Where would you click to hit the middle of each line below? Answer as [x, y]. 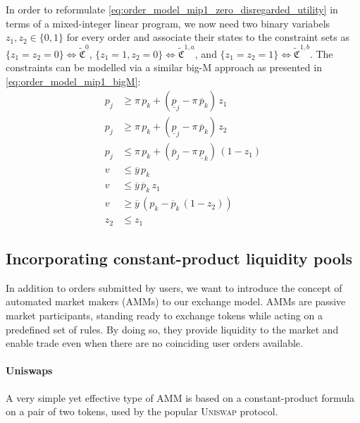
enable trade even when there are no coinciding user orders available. [154, 343]
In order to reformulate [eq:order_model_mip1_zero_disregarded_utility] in [172, 9]
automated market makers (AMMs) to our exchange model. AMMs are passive [176, 301]
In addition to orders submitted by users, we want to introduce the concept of [174, 287]
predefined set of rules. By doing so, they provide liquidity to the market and [172, 329]
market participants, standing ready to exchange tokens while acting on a [164, 315]
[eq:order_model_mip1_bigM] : [73, 81]
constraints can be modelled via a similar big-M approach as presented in [164, 67]
